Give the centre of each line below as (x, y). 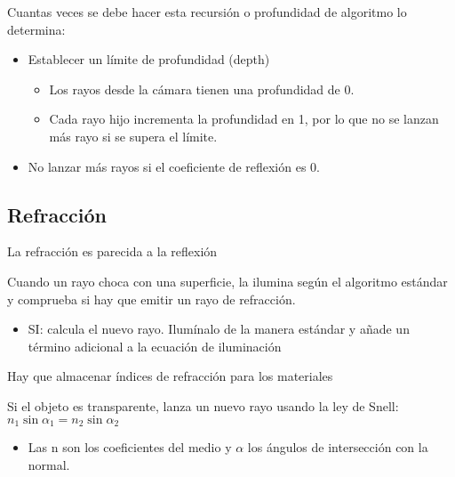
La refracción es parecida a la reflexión (112, 251)
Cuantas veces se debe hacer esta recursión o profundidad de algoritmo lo (207, 12)
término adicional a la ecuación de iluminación (155, 346)
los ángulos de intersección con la (338, 446)
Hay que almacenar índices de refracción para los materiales (170, 376)
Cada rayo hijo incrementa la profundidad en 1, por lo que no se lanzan (244, 119)
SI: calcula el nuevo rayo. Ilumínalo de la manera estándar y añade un (219, 329)
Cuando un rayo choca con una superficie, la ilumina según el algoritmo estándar (227, 281)
